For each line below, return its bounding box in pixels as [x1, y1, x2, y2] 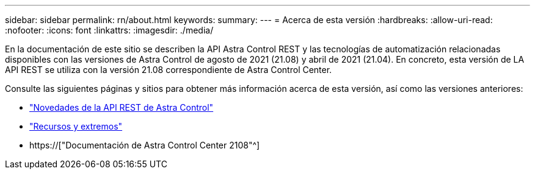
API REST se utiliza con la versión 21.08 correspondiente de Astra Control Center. [5, 64, 332, 75]
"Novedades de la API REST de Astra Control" [29, 102, 214, 113]
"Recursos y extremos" [29, 121, 123, 131]
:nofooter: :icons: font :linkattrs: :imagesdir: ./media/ [5, 25, 214, 35]
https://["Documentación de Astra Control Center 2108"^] [29, 140, 260, 150]
